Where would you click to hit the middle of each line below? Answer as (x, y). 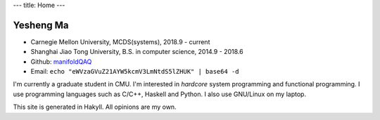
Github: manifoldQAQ (61, 61)
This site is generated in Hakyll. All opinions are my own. (95, 107)
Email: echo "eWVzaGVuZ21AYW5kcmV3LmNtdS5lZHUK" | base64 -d (135, 72)
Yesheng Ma (41, 25)
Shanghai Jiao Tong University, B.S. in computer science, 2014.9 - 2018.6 (137, 52)
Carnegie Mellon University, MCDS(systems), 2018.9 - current (120, 41)
